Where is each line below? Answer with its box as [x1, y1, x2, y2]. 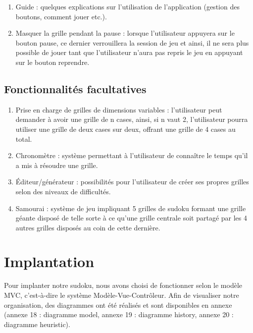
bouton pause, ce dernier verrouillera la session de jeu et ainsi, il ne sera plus [15, 37, 249, 48]
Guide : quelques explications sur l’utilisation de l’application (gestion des [15, 1, 240, 11]
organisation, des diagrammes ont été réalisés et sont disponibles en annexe [4, 299, 232, 310]
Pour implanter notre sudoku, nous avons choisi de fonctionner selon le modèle [4, 280, 243, 290]
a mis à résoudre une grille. [15, 160, 98, 170]
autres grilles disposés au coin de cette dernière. [15, 222, 160, 232]
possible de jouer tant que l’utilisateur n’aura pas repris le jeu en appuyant [15, 47, 243, 57]
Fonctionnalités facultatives [4, 81, 147, 96]
